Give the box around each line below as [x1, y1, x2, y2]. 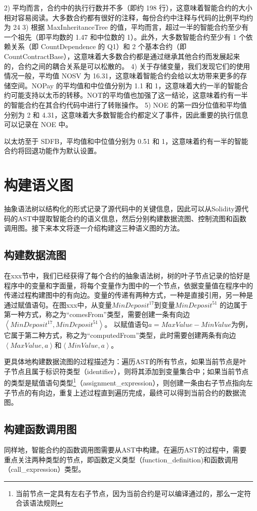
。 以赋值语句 [104, 319, 149, 329]
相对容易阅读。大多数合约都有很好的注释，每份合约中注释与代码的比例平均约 [4, 12, 253, 22]
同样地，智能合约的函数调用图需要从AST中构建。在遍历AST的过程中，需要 [4, 445, 247, 454]
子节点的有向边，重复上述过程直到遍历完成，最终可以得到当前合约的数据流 [4, 387, 246, 397]
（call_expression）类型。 [4, 464, 86, 474]
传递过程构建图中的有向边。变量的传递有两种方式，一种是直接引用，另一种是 [4, 290, 253, 300]
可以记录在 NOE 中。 [4, 119, 73, 129]
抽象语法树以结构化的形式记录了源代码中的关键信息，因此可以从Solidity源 [4, 203, 242, 214]
